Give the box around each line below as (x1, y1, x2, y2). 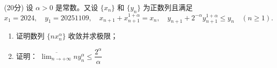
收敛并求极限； (68, 30, 118, 41)
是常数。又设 (55, 2, 98, 12)
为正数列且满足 (143, 2, 193, 12)
